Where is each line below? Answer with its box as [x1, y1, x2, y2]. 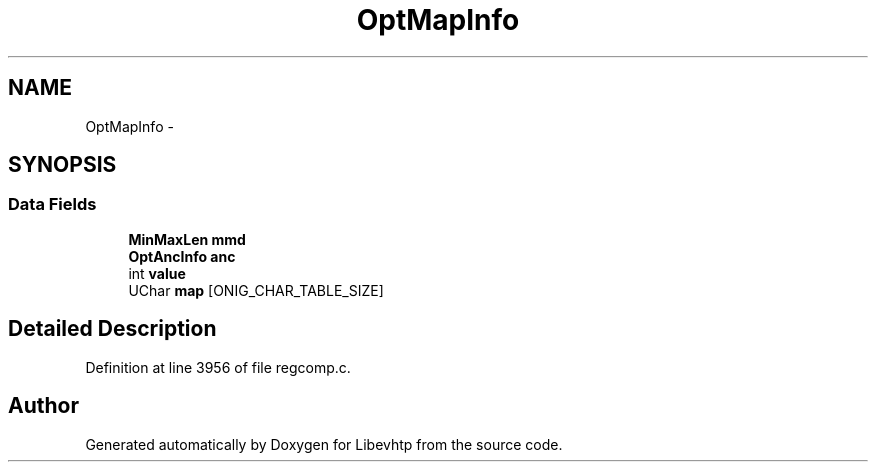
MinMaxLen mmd [128, 230, 246, 248]
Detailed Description [8, 316, 217, 342]
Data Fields [8, 194, 97, 215]
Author [8, 393, 79, 419]
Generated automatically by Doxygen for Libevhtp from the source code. [85, 435, 563, 453]
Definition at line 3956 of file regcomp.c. [85, 358, 351, 376]
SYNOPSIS [8, 152, 117, 178]
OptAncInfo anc [128, 247, 236, 265]
